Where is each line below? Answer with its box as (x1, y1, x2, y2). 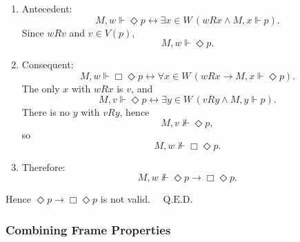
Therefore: (21, 159, 66, 174)
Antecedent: (21, 1, 72, 15)
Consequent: (21, 57, 74, 72)
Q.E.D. (163, 195, 193, 205)
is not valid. (100, 192, 150, 206)
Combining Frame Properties (6, 221, 171, 238)
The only (21, 81, 60, 95)
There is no (21, 105, 70, 119)
